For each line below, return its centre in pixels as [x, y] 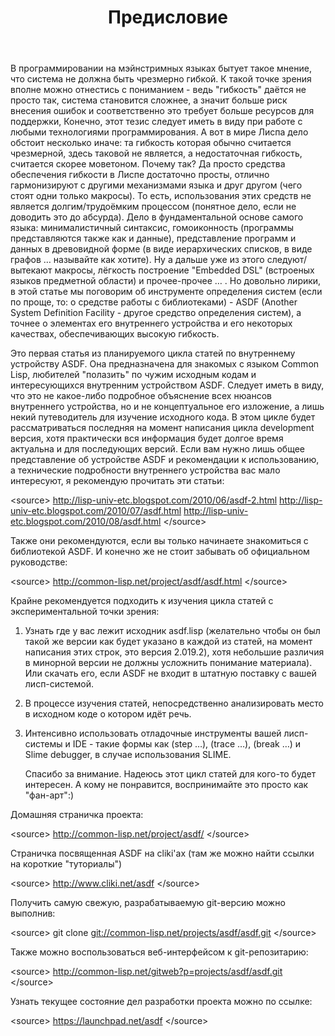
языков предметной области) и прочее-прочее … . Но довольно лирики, [166, 281]
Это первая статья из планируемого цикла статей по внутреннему [153, 353]
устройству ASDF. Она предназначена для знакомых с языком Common [165, 364]
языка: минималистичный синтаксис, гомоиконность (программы [152, 228]
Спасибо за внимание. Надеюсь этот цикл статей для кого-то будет [170, 774]
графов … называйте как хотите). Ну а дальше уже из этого [137, 260]
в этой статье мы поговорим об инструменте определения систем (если [166, 292]
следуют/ [286, 260]
